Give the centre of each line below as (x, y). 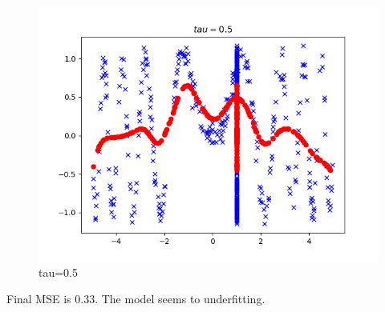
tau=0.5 (59, 272)
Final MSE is (39, 299)
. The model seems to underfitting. (180, 299)
